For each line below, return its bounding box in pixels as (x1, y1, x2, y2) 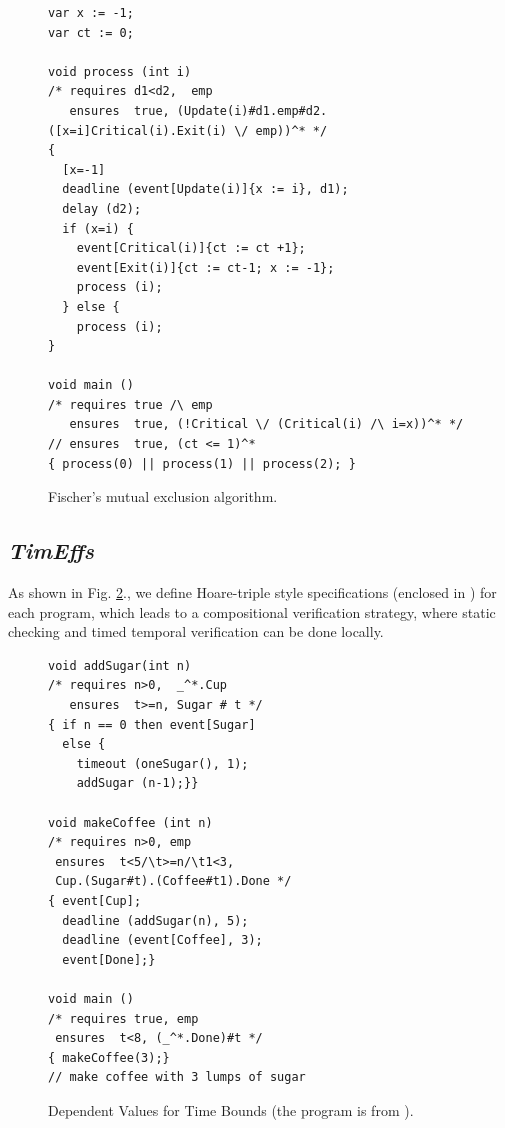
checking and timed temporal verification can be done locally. (8, 621, 384, 642)
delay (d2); (62, 201, 142, 216)
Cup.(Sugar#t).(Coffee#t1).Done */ (55, 874, 292, 889)
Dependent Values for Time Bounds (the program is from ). (48, 1099, 414, 1120)
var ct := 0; (48, 25, 134, 40)
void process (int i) (48, 64, 192, 79)
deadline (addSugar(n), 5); (62, 913, 249, 928)
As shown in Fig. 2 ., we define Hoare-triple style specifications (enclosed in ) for (8, 582, 497, 603)
